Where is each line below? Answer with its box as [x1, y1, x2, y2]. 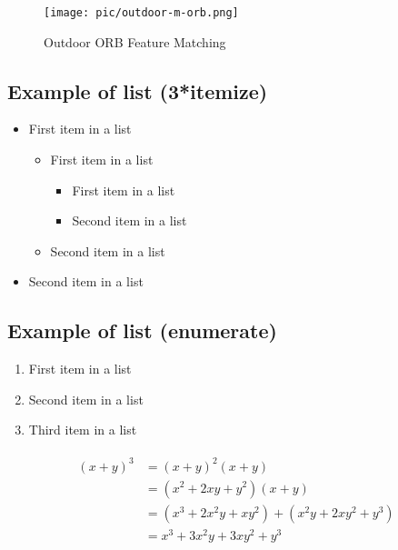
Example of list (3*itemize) [7, 76, 268, 105]
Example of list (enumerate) [7, 316, 277, 345]
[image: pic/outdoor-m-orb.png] [44, 6, 239, 19]
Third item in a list [28, 420, 137, 439]
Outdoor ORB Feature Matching [44, 32, 226, 51]
